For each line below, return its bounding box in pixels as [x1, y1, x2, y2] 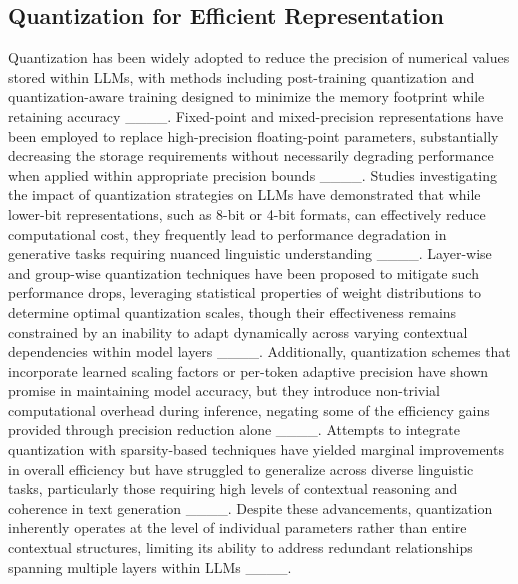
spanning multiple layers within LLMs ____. [8, 556, 292, 577]
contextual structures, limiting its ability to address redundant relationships [8, 537, 473, 558]
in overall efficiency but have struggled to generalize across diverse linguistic [8, 458, 474, 479]
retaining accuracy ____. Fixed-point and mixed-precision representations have [8, 105, 504, 126]
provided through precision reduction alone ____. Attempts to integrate [8, 419, 460, 440]
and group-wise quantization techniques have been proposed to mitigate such [8, 262, 479, 283]
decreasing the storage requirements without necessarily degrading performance [8, 145, 494, 166]
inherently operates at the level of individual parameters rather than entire [8, 517, 467, 538]
